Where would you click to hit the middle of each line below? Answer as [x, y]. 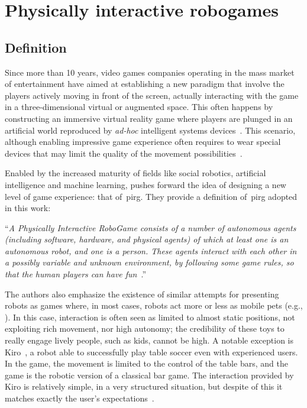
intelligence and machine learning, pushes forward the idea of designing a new [146, 184]
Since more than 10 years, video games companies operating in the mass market [150, 72]
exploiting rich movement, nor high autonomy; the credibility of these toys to [145, 328]
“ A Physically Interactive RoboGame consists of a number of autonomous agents [151, 227]
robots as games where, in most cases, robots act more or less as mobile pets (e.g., [154, 305]
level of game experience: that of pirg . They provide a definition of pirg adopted [151, 196]
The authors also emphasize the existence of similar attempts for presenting [142, 294]
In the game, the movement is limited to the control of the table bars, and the [146, 363]
